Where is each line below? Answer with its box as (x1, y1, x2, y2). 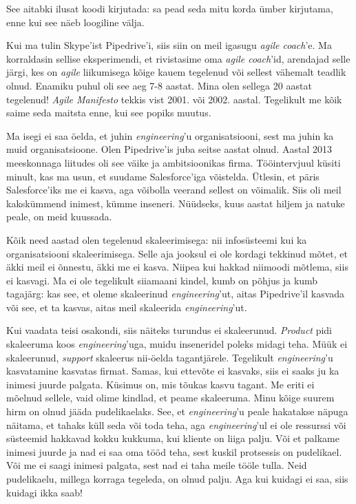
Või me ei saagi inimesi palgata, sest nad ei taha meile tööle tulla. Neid (6, 458, 307, 472)
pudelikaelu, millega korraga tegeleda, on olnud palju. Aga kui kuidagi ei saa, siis (6, 472, 348, 485)
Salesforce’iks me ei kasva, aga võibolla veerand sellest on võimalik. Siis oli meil (6, 182, 342, 197)
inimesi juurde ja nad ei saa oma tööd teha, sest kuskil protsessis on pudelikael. (6, 444, 342, 459)
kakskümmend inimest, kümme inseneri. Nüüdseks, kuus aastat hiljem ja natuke (6, 196, 345, 210)
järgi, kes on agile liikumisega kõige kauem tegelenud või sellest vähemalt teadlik (6, 65, 346, 79)
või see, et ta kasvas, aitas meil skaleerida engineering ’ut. (6, 300, 247, 314)
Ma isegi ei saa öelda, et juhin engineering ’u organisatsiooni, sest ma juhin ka (6, 128, 334, 143)
